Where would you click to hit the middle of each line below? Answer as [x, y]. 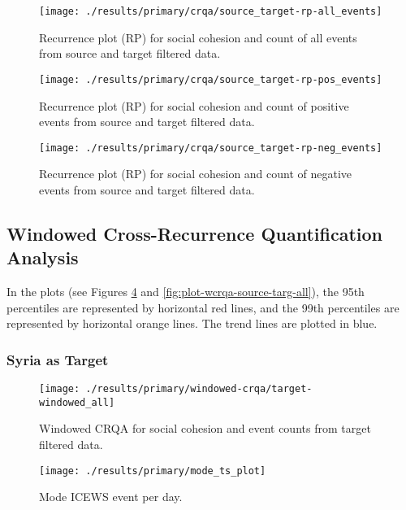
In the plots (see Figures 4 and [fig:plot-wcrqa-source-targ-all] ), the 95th [186, 292]
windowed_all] [77, 402]
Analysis [43, 257]
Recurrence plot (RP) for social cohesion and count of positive [194, 105]
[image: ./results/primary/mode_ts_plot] [153, 471]
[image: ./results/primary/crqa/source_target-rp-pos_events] [211, 79]
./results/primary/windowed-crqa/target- [199, 389]
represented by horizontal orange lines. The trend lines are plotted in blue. [192, 323]
